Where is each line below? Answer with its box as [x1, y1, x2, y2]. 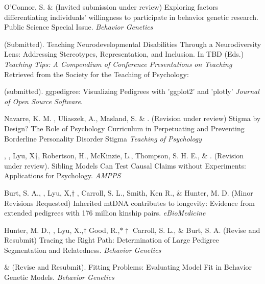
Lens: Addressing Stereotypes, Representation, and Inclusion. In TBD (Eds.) [4, 49, 244, 59]
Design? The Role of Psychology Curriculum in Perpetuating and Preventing [4, 123, 245, 133]
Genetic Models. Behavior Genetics [4, 272, 114, 282]
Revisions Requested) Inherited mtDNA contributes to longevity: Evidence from [4, 197, 255, 208]
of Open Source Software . [4, 96, 83, 106]
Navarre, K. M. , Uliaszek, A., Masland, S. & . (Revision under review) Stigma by [4, 113, 261, 124]
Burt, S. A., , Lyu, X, [4, 187, 71, 198]
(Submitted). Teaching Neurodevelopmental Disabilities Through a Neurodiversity [4, 38, 261, 49]
